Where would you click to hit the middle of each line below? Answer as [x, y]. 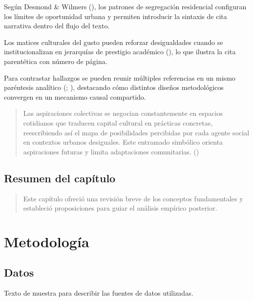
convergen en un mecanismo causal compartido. [75, 97]
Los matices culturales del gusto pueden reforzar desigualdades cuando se [114, 42]
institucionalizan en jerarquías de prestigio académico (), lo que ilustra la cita [120, 52]
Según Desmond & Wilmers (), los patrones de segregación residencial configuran [125, 6]
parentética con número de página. [56, 61]
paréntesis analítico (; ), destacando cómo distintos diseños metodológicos [114, 87]
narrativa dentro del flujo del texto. [57, 26]
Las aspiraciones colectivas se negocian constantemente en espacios [123, 113]
